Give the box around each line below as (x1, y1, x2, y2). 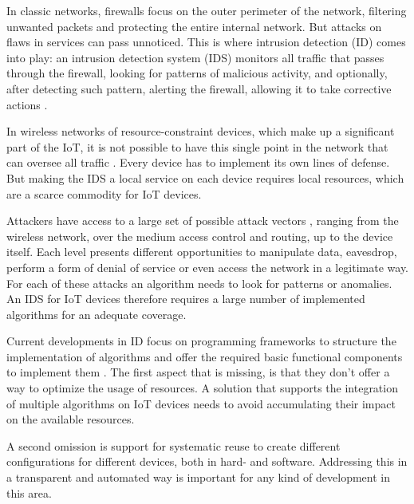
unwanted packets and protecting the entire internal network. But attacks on (6, 18, 382, 34)
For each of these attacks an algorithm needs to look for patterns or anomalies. (6, 274, 392, 291)
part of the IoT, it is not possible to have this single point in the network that (6, 138, 388, 155)
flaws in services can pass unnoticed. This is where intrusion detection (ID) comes (6, 33, 406, 50)
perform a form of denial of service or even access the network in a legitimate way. (6, 258, 409, 275)
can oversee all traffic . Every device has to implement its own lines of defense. (6, 154, 390, 171)
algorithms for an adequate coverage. (6, 305, 187, 322)
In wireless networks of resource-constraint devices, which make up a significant (6, 123, 395, 140)
